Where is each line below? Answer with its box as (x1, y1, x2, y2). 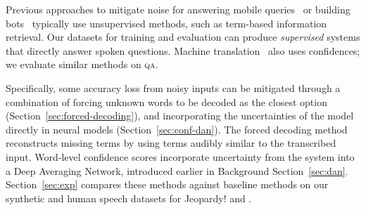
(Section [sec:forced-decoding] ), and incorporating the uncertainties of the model (6, 108, 354, 123)
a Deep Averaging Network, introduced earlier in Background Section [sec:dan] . (6, 163, 348, 178)
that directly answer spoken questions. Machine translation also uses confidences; (6, 43, 360, 58)
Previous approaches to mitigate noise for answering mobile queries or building (6, 2, 351, 16)
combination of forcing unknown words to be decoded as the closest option (6, 94, 327, 109)
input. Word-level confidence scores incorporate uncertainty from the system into (6, 149, 355, 164)
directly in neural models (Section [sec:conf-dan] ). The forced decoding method (6, 122, 348, 136)
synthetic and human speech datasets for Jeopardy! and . (6, 190, 252, 205)
